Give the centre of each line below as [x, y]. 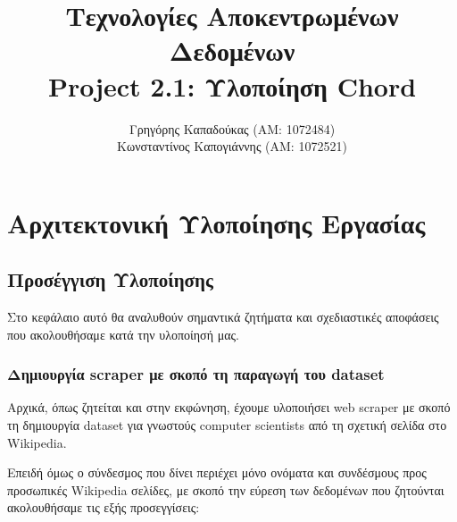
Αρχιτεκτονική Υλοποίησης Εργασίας [216, 222]
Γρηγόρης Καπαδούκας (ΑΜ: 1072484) [232, 128]
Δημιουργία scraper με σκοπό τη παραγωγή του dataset [196, 374]
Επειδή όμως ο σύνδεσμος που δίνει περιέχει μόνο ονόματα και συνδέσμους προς [217, 472]
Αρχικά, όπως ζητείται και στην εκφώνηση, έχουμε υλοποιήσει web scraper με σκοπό [229, 407]
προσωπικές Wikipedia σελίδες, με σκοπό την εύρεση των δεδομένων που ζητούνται [226, 489]
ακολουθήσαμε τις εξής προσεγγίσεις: [104, 507]
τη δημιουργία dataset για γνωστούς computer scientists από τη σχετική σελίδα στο [227, 425]
